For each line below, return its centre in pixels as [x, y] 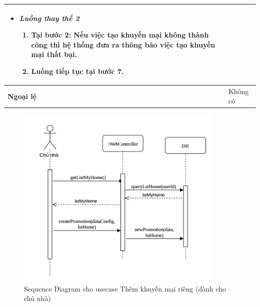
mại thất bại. [54, 54]
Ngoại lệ [22, 96]
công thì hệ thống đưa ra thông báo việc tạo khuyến [123, 44]
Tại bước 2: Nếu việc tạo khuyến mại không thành [120, 35]
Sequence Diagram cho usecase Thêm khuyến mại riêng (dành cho [125, 288]
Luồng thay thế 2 [49, 18]
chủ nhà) [37, 298]
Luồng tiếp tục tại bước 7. [77, 71]
